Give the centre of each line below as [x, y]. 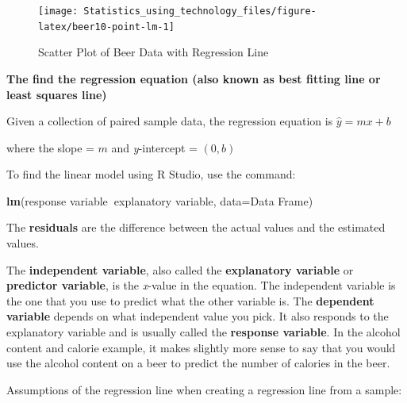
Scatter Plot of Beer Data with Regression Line [154, 52]
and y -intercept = [154, 147]
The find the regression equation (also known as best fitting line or [194, 78]
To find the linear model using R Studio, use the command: [151, 174]
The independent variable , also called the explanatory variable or [180, 269]
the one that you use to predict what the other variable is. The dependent [190, 300]
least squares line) [57, 94]
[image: [58, 11]
